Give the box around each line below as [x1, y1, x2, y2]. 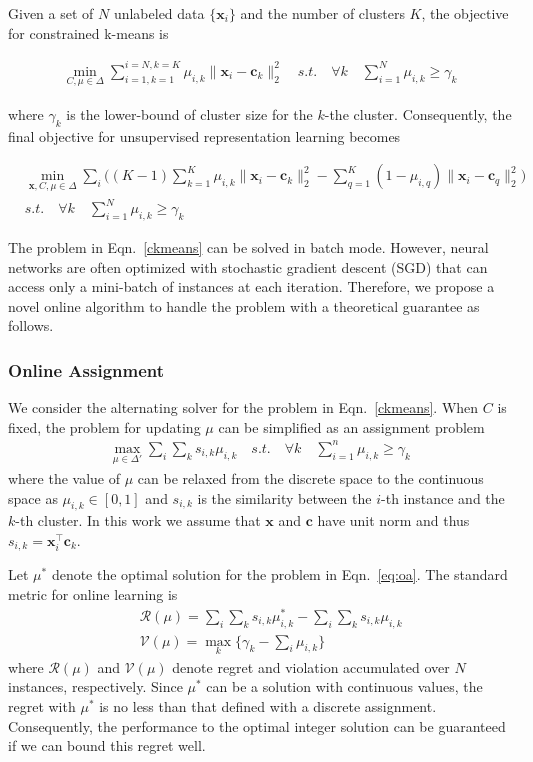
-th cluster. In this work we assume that [15, 510, 261, 531]
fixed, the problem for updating [8, 416, 201, 437]
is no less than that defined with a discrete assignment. [99, 696, 437, 716]
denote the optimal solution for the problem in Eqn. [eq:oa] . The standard [51, 564, 508, 585]
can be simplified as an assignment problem [218, 416, 485, 437]
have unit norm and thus [317, 510, 470, 531]
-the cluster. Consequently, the [324, 103, 512, 124]
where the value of [8, 468, 121, 489]
